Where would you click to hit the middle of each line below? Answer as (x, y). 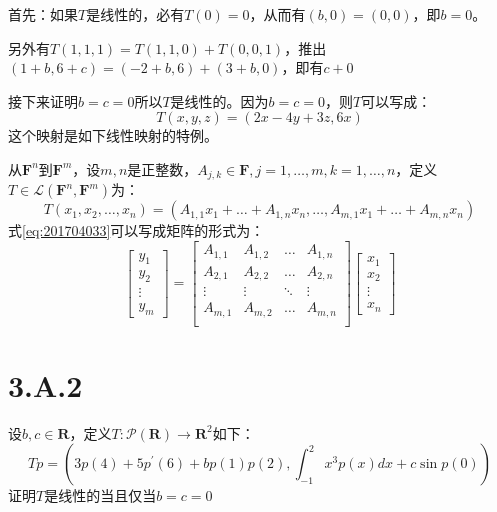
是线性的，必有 (135, 14)
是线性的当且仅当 (100, 495)
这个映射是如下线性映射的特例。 (113, 135)
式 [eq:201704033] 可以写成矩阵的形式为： (136, 230)
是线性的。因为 (219, 100)
